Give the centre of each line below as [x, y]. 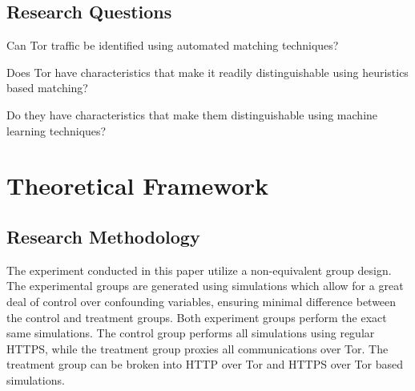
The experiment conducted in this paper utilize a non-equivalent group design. [199, 270]
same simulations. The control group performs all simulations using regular [191, 333]
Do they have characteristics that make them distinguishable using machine [192, 114]
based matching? [47, 88]
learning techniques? [56, 130]
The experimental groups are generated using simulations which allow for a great [205, 286]
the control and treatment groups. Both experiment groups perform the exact [197, 317]
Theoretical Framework [138, 185]
